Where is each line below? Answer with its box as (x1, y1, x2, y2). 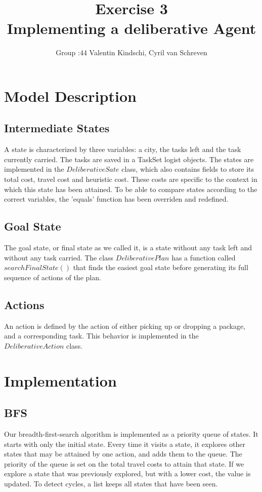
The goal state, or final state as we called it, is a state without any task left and (4, 242, 252, 253)
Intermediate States (4, 120, 110, 136)
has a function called (171, 252, 236, 262)
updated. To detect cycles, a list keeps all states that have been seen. (4, 478, 218, 488)
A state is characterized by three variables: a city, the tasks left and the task (4, 144, 241, 155)
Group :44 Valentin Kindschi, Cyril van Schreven (56, 47, 207, 58)
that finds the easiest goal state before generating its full (73, 262, 248, 273)
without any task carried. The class (4, 252, 114, 262)
